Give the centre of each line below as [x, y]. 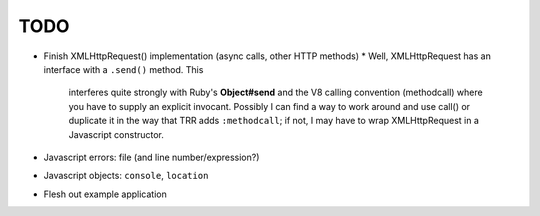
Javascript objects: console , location [126, 176]
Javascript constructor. [116, 134]
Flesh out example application [105, 194]
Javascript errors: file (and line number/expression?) [151, 157]
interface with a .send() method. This [123, 69]
